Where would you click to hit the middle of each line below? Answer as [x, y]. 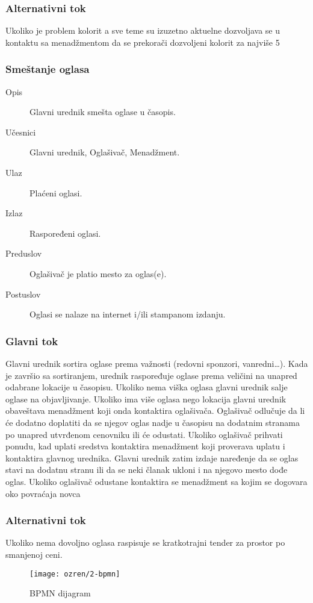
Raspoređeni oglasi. [65, 233]
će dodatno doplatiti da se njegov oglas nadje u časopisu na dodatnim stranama [153, 422]
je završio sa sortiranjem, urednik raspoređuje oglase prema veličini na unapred [151, 375]
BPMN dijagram [60, 593]
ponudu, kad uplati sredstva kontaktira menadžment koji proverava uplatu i [145, 446]
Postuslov [23, 294]
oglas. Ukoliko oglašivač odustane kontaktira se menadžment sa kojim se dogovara [156, 481]
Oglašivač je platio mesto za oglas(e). [98, 273]
